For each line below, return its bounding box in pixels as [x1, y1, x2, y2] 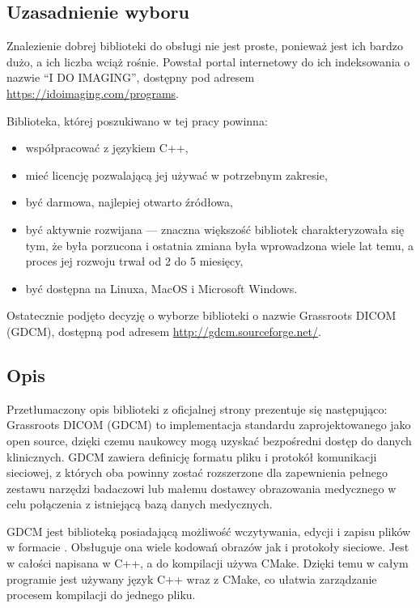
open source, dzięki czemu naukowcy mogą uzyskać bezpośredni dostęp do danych [6, 432, 412, 449]
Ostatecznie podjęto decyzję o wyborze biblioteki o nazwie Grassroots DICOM [6, 307, 397, 324]
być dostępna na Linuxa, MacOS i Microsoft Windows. [25, 279, 298, 296]
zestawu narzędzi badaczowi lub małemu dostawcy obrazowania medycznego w [6, 479, 397, 496]
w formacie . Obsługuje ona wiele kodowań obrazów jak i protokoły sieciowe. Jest [6, 538, 409, 555]
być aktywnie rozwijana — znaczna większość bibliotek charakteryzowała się [25, 220, 405, 237]
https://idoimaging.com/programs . [6, 84, 179, 101]
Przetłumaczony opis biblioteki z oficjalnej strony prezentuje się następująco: [6, 400, 388, 417]
